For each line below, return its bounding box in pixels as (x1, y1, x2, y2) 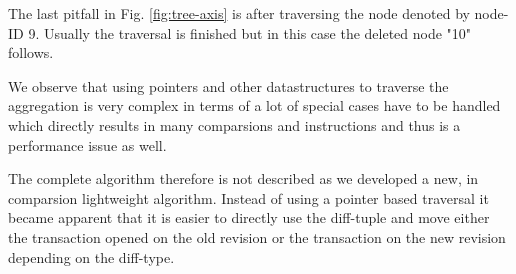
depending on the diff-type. (8, 246, 175, 267)
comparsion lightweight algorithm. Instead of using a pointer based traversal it (8, 187, 489, 208)
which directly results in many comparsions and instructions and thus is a (8, 114, 461, 135)
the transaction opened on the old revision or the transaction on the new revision (8, 226, 506, 247)
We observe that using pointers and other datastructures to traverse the (8, 75, 449, 96)
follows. (8, 42, 54, 63)
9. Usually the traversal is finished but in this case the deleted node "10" (28, 22, 472, 43)
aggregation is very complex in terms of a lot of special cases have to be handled (8, 95, 501, 116)
